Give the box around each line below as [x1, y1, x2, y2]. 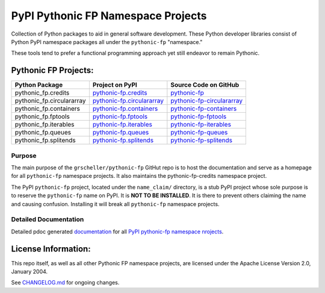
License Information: [11, 244, 91, 254]
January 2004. [11, 268, 48, 275]
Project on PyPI [92, 81, 138, 89]
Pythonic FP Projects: [11, 65, 94, 75]
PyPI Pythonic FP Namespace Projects [11, 9, 207, 22]
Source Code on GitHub [170, 81, 240, 89]
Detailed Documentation [11, 215, 84, 224]
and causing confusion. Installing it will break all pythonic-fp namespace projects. [11, 200, 220, 207]
